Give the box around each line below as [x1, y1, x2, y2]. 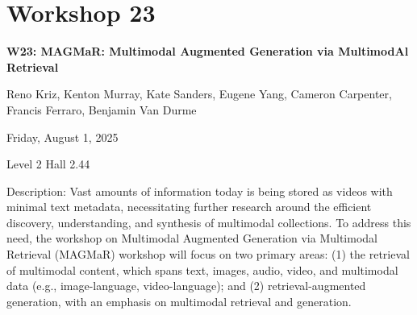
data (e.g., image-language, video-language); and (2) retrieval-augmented [6, 277, 366, 294]
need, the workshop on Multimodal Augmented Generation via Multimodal [6, 230, 377, 247]
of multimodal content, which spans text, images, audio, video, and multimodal [6, 261, 398, 278]
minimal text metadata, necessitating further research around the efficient [6, 198, 372, 215]
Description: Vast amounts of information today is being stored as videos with [6, 182, 393, 199]
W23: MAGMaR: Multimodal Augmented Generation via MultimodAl [6, 43, 409, 60]
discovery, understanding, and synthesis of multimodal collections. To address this [6, 213, 411, 230]
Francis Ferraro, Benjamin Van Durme [6, 101, 197, 118]
